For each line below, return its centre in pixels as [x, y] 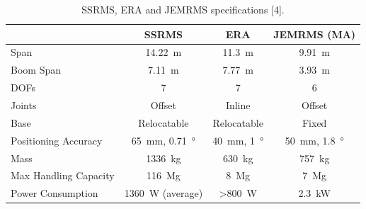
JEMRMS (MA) [315, 34]
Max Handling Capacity [63, 175]
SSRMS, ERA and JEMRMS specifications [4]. [183, 9]
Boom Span [36, 70]
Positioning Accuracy [57, 140]
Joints [24, 104]
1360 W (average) [164, 193]
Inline [238, 104]
